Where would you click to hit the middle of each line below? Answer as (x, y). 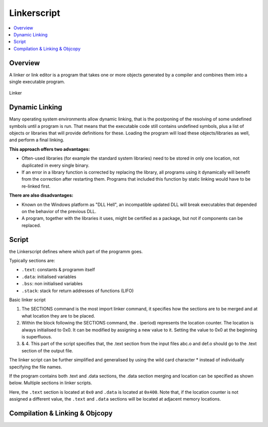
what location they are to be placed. (58, 316)
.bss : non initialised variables (52, 284)
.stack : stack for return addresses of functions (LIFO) (78, 291)
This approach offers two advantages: (50, 149)
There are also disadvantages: (41, 195)
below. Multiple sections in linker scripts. (51, 383)
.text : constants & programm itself (58, 270)
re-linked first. (36, 186)
